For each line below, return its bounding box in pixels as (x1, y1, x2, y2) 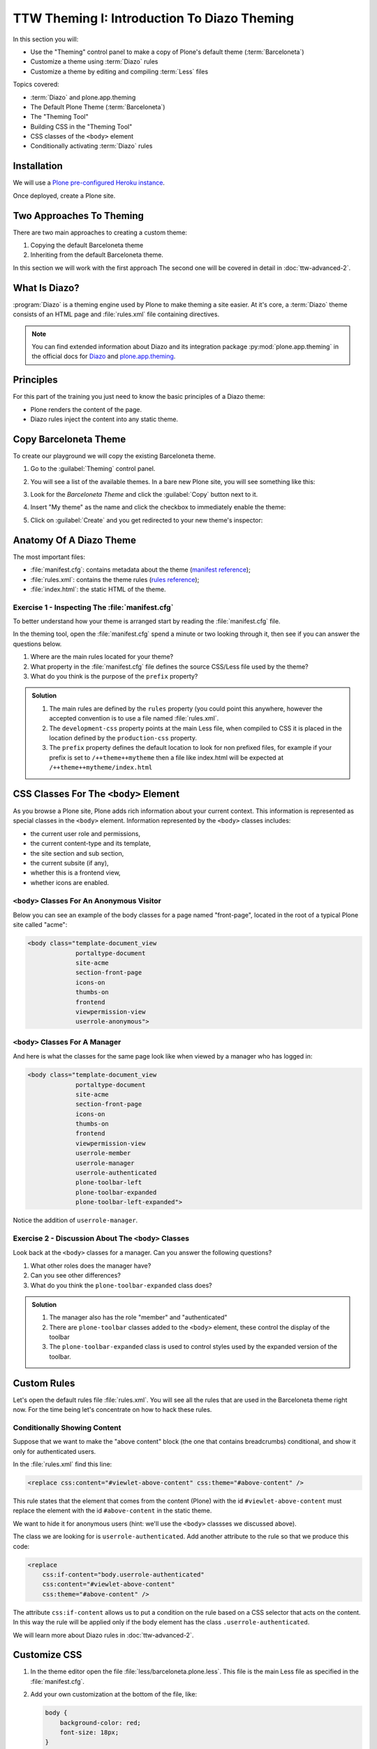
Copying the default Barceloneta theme (30, 241, 144, 250)
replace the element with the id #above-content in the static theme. (13, 1506, 212, 1515)
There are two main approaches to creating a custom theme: (13, 228, 188, 236)
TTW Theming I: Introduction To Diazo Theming (13, 10, 295, 26)
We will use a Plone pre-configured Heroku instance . (13, 178, 165, 187)
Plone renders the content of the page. (30, 405, 142, 413)
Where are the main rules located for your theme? (30, 653, 174, 661)
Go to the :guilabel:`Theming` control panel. (30, 465, 156, 473)
